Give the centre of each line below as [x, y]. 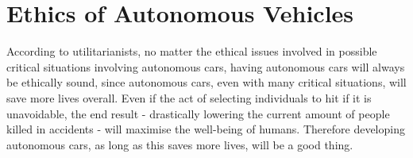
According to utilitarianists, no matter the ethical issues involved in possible [192, 51]
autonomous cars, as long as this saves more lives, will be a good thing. [180, 144]
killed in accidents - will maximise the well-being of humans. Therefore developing [206, 129]
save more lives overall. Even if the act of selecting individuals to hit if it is [189, 97]
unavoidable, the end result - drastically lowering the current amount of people [198, 113]
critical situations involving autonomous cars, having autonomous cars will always [206, 66]
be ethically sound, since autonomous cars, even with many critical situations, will [206, 82]
